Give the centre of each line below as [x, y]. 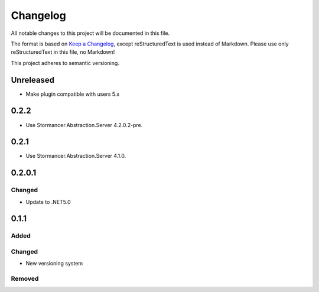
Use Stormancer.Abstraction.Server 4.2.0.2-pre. [84, 125]
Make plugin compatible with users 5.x [73, 94]
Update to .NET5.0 [48, 202]
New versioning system [54, 264]
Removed [25, 279]
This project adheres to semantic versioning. [65, 63]
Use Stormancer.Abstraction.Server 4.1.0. [76, 156]
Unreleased [33, 80]
